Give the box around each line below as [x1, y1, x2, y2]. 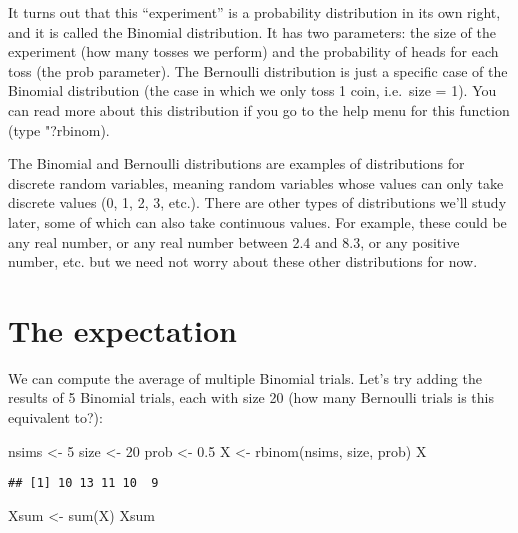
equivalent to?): [8, 407, 103, 428]
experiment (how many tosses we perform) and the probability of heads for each [8, 41, 499, 62]
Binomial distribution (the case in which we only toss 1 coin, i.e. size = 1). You [8, 80, 497, 101]
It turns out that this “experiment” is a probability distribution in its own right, [8, 2, 501, 22]
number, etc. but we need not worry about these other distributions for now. [8, 251, 478, 272]
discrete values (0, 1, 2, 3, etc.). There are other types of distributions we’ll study [8, 192, 507, 213]
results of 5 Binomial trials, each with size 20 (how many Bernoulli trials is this [8, 387, 494, 408]
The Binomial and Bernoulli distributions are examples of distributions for [8, 153, 465, 174]
